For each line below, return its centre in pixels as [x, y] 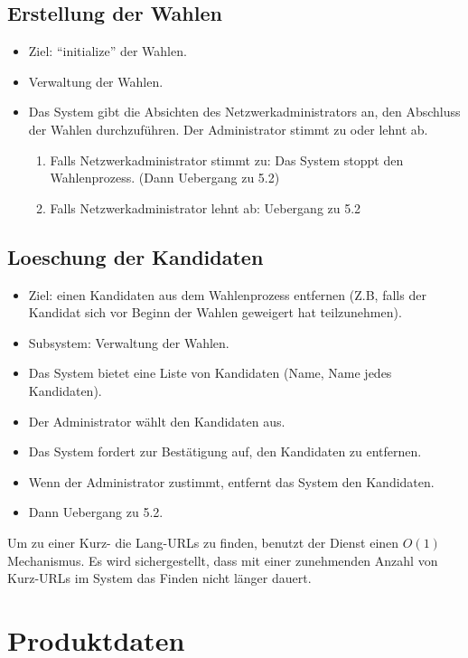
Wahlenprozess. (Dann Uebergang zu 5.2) [165, 178]
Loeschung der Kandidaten [136, 256]
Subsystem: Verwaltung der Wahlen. [129, 342]
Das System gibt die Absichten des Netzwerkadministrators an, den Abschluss [244, 112]
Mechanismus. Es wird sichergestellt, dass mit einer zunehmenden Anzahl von [223, 560]
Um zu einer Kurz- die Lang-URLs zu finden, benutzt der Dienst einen [203, 542]
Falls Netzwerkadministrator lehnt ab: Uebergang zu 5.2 [206, 207]
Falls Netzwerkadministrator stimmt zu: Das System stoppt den [227, 160]
